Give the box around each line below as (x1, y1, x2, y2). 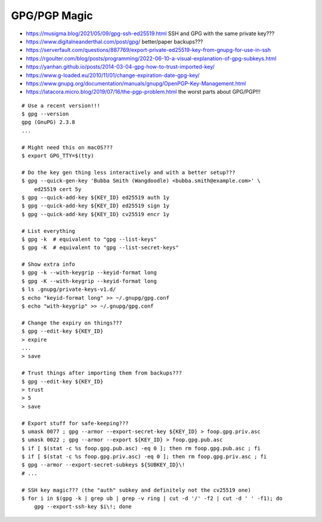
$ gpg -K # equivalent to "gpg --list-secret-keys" (21, 244, 179, 251)
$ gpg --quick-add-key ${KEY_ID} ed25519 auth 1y (21, 194, 170, 201)
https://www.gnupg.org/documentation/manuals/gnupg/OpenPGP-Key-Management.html (26, 79, 246, 87)
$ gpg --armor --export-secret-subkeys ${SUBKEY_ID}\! (21, 462, 185, 468)
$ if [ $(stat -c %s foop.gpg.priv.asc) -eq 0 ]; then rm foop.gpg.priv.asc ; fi (21, 453, 267, 460)
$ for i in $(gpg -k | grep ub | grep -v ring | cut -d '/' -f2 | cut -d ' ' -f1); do (21, 495, 283, 502)
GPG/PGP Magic (11, 9, 94, 22)
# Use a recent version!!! (21, 102, 101, 109)
